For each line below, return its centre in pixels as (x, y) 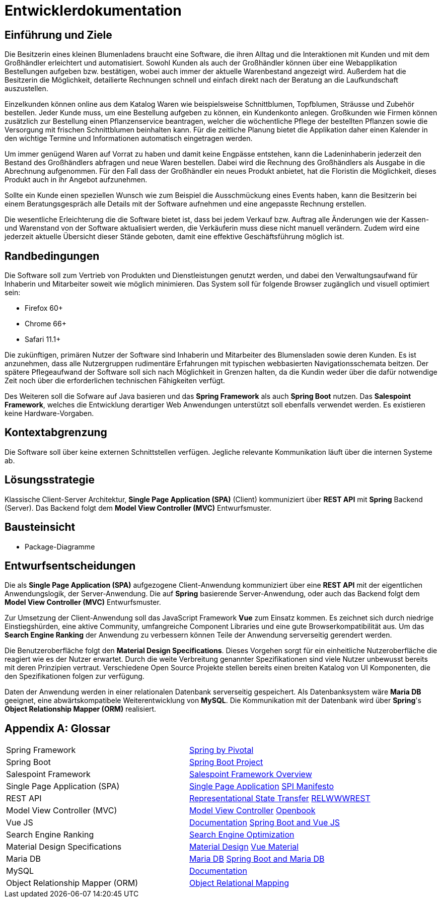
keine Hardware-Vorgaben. (49, 413)
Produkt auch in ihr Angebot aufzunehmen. (76, 180)
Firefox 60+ (44, 308)
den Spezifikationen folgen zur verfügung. (75, 676)
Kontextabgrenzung (56, 433)
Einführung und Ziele (58, 35)
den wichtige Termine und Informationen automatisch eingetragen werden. (129, 138)
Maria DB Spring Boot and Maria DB (257, 859)
